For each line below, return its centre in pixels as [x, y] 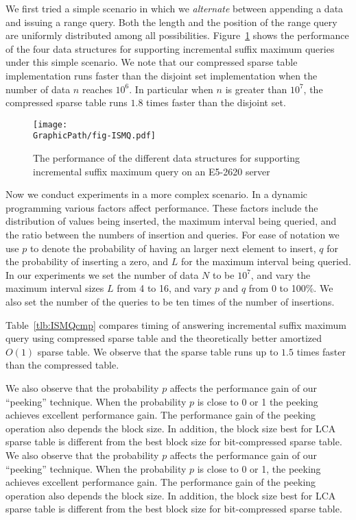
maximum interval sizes [55, 288]
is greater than [256, 89]
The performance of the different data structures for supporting [167, 158]
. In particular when [171, 89]
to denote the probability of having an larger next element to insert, [173, 248]
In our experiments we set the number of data [102, 274]
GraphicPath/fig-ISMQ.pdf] [94, 136]
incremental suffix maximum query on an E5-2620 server [152, 171]
